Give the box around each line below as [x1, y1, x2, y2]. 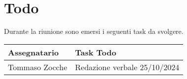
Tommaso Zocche [8, 61, 67, 73]
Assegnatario [8, 46, 59, 58]
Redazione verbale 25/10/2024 [75, 61, 180, 73]
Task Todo [75, 46, 117, 58]
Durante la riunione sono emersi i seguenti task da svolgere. [4, 26, 184, 36]
